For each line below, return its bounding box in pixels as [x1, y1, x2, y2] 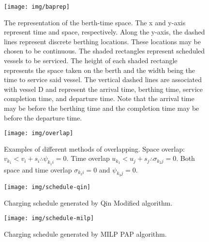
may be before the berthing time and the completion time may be [4, 103, 199, 113]
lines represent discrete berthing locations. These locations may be [4, 36, 201, 46]
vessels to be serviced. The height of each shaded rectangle [4, 55, 178, 66]
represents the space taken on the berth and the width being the [4, 65, 195, 75]
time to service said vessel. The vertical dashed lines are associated [4, 74, 202, 85]
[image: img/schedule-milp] [4, 215, 94, 222]
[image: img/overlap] [4, 130, 74, 137]
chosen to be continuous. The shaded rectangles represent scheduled [4, 46, 205, 56]
